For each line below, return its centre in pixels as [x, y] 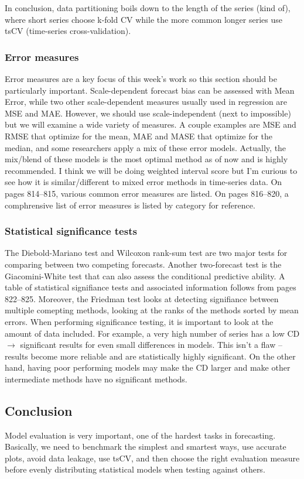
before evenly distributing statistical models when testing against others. [135, 469]
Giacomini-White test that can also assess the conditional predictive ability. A [145, 276]
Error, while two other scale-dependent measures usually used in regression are [146, 102]
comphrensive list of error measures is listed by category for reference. [130, 205]
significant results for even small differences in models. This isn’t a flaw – [151, 345]
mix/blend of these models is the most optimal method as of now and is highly [146, 159]
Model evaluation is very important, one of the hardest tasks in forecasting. [140, 435]
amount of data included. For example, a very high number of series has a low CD [152, 333]
